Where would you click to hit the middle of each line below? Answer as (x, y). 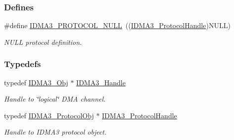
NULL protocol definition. (43, 42)
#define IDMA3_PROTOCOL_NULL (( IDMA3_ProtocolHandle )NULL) (117, 25)
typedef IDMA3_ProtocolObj (49, 115)
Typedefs (23, 64)
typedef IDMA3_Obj (36, 82)
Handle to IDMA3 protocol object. (55, 132)
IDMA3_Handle (101, 82)
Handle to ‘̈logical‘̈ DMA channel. (55, 99)
